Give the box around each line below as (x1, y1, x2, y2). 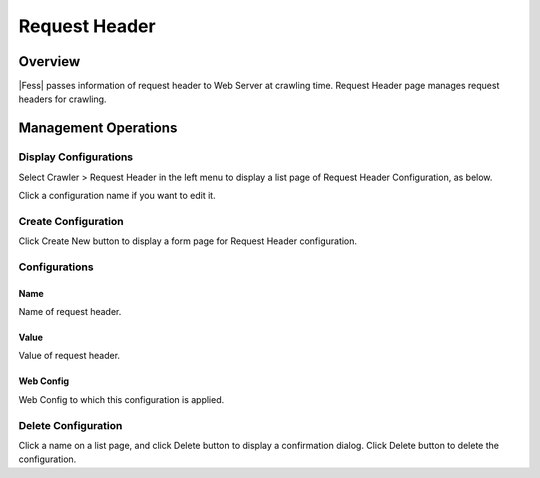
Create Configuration (18, 214, 124, 228)
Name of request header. (18, 306, 122, 318)
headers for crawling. (18, 93, 107, 105)
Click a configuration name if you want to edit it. (18, 190, 216, 201)
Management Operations (18, 120, 178, 137)
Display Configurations (18, 150, 134, 164)
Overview (18, 53, 81, 70)
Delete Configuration (18, 418, 123, 432)
